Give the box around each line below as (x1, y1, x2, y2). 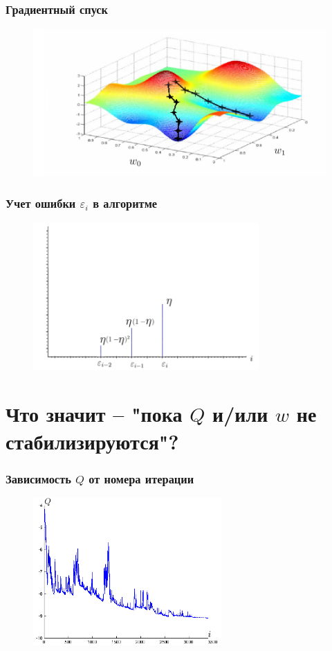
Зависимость (6, 470, 71, 487)
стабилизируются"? (6, 427, 179, 455)
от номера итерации (89, 470, 194, 487)
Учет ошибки (6, 195, 76, 212)
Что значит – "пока (6, 400, 183, 428)
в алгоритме (93, 195, 158, 212)
